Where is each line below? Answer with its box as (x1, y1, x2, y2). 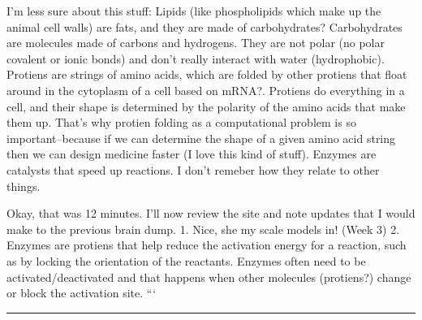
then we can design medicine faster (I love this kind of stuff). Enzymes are (6, 145, 377, 162)
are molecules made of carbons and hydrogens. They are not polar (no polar (6, 34, 385, 51)
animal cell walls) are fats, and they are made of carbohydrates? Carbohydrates (6, 18, 403, 35)
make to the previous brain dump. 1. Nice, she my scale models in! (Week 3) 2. (6, 220, 400, 237)
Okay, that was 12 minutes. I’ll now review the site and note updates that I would (6, 205, 416, 222)
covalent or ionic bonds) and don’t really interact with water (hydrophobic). (6, 50, 385, 67)
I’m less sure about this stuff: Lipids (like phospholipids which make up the (6, 2, 381, 19)
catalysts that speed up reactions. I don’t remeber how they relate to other (6, 161, 380, 178)
